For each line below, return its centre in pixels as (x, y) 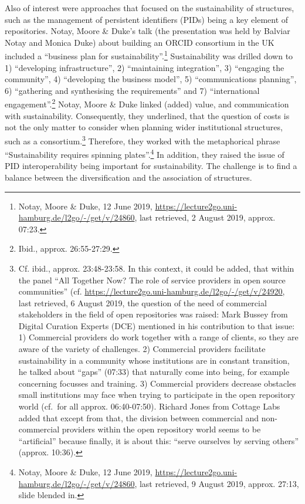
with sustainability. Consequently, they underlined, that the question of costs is (147, 115)
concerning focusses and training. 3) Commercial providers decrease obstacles (157, 383)
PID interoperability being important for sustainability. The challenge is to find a (151, 166)
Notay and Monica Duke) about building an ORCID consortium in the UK (140, 42)
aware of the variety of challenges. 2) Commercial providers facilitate (142, 349)
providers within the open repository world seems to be (161, 429)
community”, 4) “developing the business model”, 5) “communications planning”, (151, 79)
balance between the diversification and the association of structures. (128, 177)
